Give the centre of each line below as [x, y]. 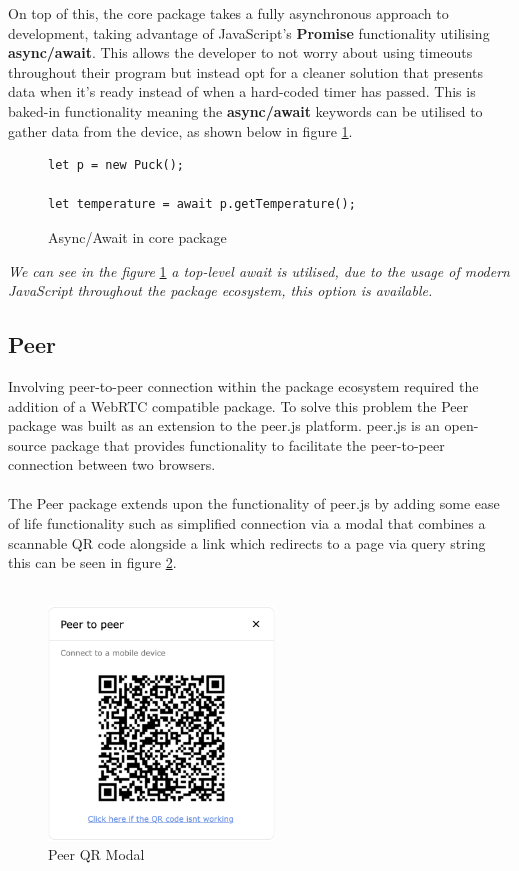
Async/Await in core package [137, 236]
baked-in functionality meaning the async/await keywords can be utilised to [245, 110]
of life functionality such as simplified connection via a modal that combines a [247, 523]
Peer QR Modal [96, 854]
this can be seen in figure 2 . [92, 562]
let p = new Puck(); [116, 165]
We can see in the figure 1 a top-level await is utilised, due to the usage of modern [259, 270]
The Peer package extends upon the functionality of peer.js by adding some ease [254, 503]
